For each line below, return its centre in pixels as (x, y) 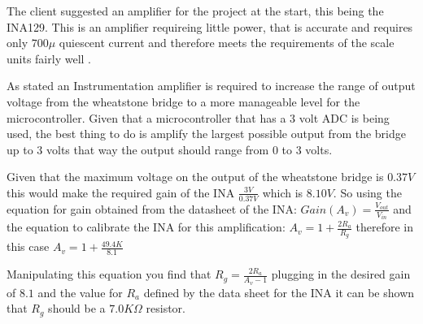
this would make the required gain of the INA (121, 192)
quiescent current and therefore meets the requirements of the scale (227, 43)
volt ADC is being (344, 117)
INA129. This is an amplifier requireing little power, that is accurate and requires (210, 26)
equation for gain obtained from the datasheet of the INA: (152, 208)
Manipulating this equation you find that (109, 274)
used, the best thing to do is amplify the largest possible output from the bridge (206, 134)
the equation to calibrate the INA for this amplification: (146, 227)
